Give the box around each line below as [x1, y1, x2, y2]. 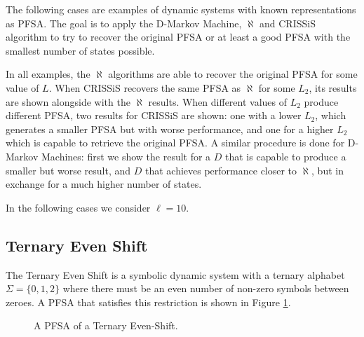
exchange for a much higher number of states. [6, 177, 202, 191]
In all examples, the [6, 67, 90, 81]
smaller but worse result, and [6, 163, 131, 177]
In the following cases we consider [6, 200, 151, 214]
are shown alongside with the [6, 94, 130, 109]
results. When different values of [148, 94, 288, 109]
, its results [309, 80, 357, 95]
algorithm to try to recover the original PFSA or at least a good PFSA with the [6, 29, 351, 44]
